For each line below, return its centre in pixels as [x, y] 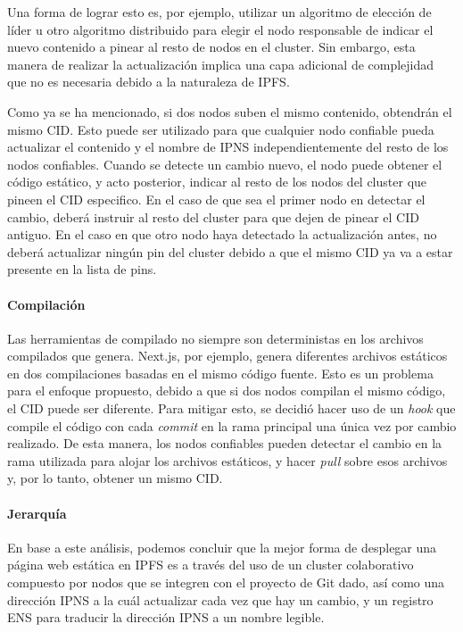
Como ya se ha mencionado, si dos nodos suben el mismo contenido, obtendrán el [230, 111]
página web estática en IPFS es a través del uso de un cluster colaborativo [211, 565]
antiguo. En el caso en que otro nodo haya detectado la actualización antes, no [222, 234]
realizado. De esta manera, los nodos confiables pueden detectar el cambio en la [225, 443]
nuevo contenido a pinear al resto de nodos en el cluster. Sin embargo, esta [211, 47]
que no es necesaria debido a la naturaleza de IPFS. [149, 82]
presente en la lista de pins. [82, 269]
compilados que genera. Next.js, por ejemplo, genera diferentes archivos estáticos [227, 356]
